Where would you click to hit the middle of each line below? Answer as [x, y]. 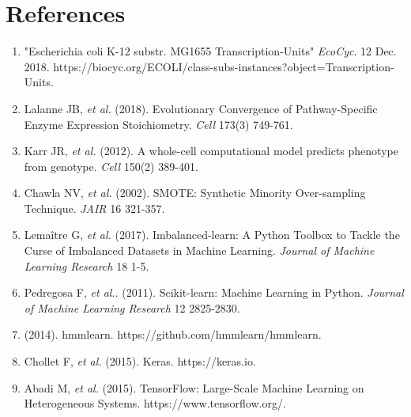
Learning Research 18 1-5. [87, 265]
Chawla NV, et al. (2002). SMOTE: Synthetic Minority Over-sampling [195, 193]
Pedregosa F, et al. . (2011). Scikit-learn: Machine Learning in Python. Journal [214, 292]
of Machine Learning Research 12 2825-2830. [132, 307]
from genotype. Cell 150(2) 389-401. [111, 166]
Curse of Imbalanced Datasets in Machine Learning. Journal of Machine [199, 250]
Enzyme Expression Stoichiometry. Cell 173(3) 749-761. [158, 124]
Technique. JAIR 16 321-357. [94, 208]
